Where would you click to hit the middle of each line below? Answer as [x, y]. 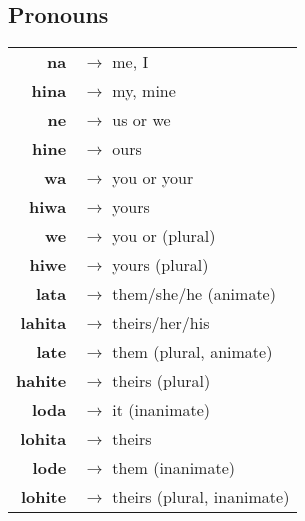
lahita [43, 323]
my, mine [144, 91]
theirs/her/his [161, 323]
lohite [43, 497]
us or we [141, 120]
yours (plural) [160, 265]
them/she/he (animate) [194, 294]
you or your [153, 178]
